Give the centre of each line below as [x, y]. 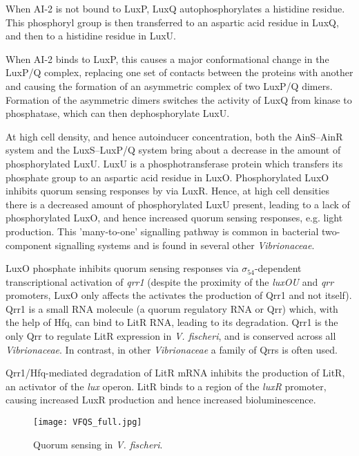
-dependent [278, 268]
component [29, 245]
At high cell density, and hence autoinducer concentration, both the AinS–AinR [174, 136]
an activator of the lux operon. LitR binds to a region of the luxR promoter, [166, 386]
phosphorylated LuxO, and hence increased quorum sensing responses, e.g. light [174, 218]
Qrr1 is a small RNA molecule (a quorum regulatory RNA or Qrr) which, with [172, 308]
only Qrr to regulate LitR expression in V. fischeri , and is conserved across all [171, 336]
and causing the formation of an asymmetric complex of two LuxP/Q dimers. [169, 85]
